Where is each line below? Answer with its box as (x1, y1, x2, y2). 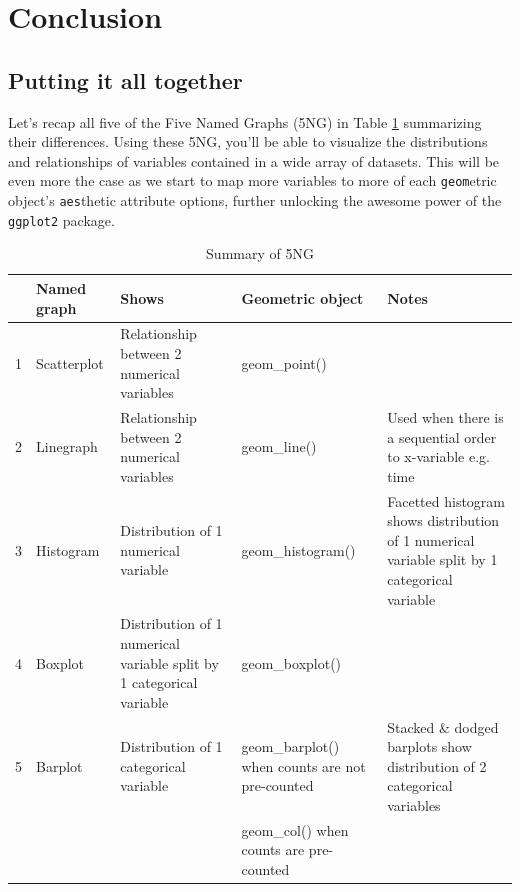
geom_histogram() (241, 539, 356, 560)
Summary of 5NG (206, 243, 314, 264)
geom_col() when (241, 819, 349, 840)
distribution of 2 (387, 755, 487, 776)
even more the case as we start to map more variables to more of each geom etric (8, 170, 497, 191)
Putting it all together (8, 64, 243, 95)
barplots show (387, 736, 472, 757)
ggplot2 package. (8, 209, 115, 230)
